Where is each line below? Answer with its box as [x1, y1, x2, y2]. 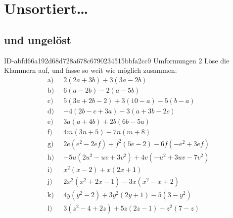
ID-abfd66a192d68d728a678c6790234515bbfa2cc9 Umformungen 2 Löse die [4, 55, 230, 65]
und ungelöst [4, 32, 71, 47]
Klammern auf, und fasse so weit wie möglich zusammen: [4, 65, 177, 75]
